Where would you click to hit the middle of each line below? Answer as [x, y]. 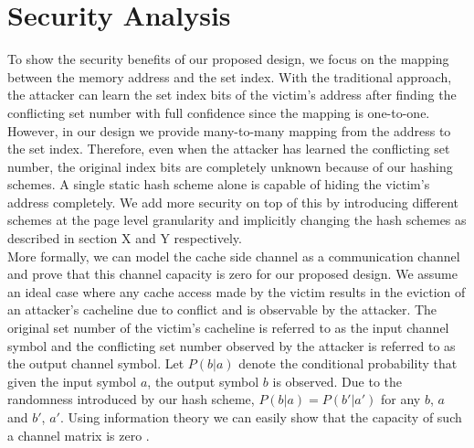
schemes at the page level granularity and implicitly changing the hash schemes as [237, 220]
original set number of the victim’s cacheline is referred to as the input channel [228, 328]
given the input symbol [72, 381]
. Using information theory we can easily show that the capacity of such [261, 417]
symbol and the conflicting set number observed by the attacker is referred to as [232, 345]
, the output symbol [203, 381]
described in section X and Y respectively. [125, 238]
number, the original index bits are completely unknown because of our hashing [230, 166]
